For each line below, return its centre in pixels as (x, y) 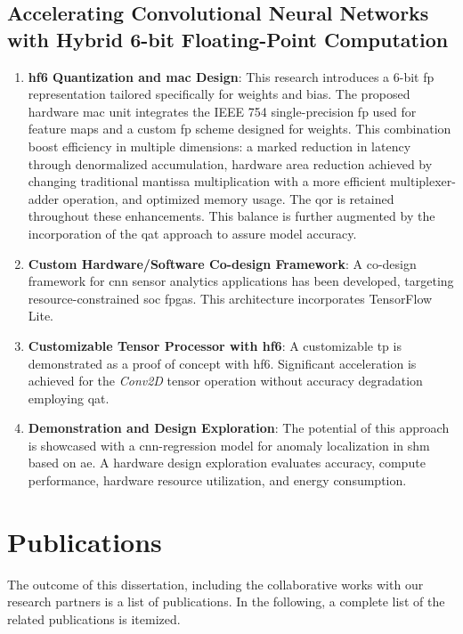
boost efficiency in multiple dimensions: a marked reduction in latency (219, 146)
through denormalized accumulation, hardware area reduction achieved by (230, 163)
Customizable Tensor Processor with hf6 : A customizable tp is (215, 345)
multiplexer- (423, 181)
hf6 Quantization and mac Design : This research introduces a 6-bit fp (231, 76)
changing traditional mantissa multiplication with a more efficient (207, 181)
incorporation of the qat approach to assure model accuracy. (192, 233)
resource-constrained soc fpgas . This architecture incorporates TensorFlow (230, 298)
